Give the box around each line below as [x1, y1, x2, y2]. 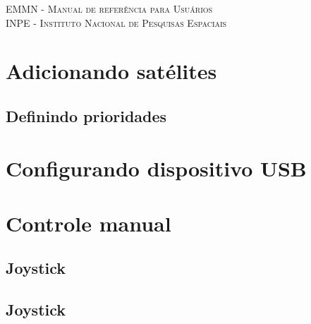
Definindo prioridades [6, 104, 167, 126]
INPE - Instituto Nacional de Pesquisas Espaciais [6, 15, 227, 30]
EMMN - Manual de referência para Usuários [6, 1, 213, 16]
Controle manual [6, 208, 171, 237]
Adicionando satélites [6, 56, 217, 85]
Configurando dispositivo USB [6, 153, 307, 182]
